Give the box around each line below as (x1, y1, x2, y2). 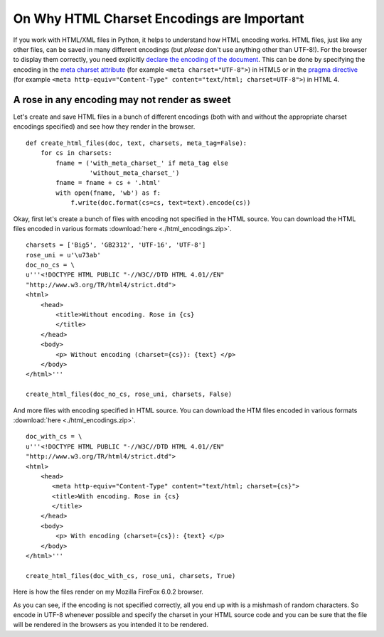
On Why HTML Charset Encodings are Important (13, 11, 304, 26)
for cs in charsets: (40, 149, 112, 157)
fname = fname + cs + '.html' (55, 178, 161, 187)
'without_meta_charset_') (89, 168, 180, 177)
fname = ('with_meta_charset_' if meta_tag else (55, 159, 229, 167)
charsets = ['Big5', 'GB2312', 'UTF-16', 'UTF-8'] (26, 241, 206, 249)
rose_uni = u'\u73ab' (26, 251, 101, 259)
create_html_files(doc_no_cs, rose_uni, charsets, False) (26, 390, 233, 398)
